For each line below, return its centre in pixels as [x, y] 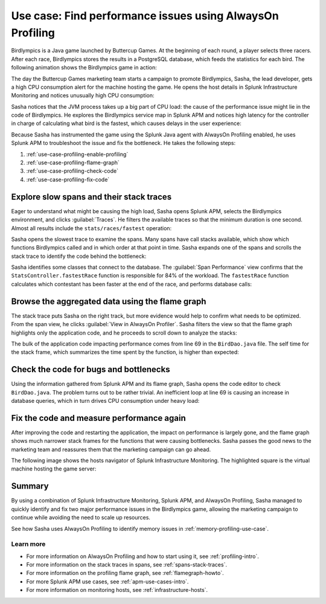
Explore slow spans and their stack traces [91, 197]
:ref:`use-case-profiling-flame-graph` [73, 162]
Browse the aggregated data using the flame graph [109, 301]
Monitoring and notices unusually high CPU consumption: [83, 95]
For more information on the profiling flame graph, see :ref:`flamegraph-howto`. [125, 573]
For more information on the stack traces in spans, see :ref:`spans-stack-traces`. [127, 565]
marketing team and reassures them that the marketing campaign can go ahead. [111, 449]
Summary [30, 486]
